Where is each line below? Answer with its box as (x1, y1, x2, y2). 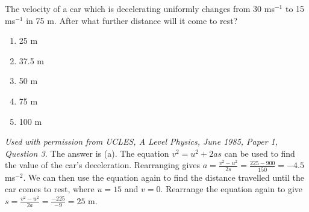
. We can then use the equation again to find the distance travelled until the (23, 171, 304, 183)
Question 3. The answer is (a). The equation (5, 147, 169, 159)
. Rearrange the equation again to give (160, 183, 303, 195)
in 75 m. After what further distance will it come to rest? (26, 14, 238, 26)
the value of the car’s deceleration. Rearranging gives (5, 159, 201, 171)
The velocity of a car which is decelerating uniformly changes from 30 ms (5, 2, 275, 14)
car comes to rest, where (5, 183, 95, 195)
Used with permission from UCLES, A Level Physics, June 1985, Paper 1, (5, 135, 278, 148)
